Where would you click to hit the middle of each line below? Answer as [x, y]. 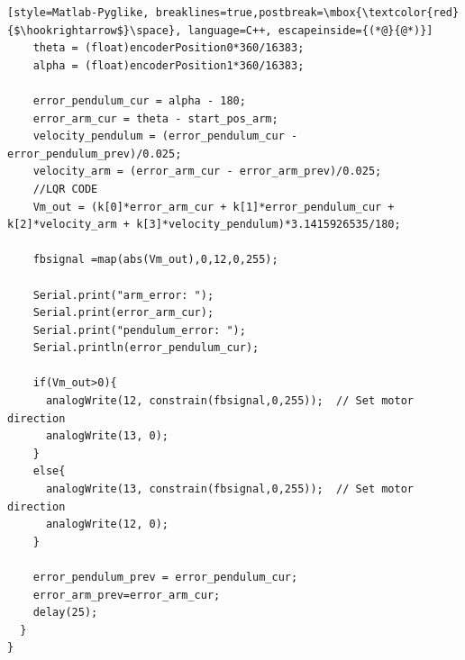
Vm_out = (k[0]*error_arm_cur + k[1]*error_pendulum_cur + [214, 207]
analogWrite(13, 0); [107, 436]
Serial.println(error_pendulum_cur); [146, 348]
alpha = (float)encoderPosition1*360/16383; [169, 65]
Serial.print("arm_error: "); [123, 295]
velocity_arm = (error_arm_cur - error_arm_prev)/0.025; [207, 172]
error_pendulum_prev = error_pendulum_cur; [165, 577]
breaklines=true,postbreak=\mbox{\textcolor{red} [307, 13]
